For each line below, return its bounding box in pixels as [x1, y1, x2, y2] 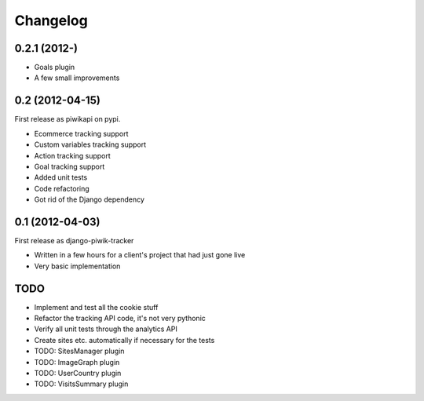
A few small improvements [34, 73, 120, 82]
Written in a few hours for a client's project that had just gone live [34, 250, 246, 260]
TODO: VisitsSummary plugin [34, 379, 129, 388]
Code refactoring [34, 184, 90, 193]
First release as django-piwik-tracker [14, 236, 134, 245]
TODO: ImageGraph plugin [34, 357, 120, 366]
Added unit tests [34, 173, 88, 182]
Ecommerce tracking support [34, 129, 129, 138]
